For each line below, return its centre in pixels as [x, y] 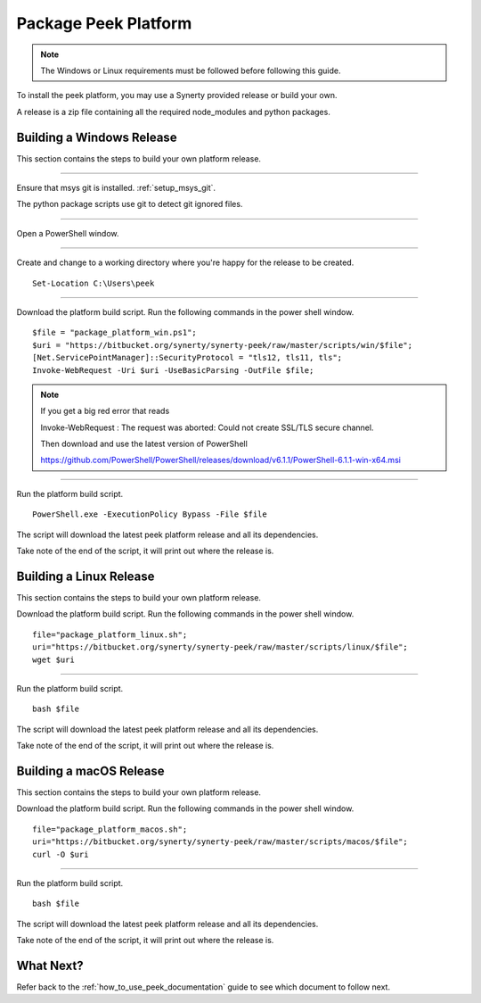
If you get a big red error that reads [105, 411]
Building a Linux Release [86, 576]
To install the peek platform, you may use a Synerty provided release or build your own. [177, 95]
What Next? [50, 965]
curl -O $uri [61, 854]
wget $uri [53, 659]
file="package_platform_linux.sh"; [110, 634]
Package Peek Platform [104, 23]
